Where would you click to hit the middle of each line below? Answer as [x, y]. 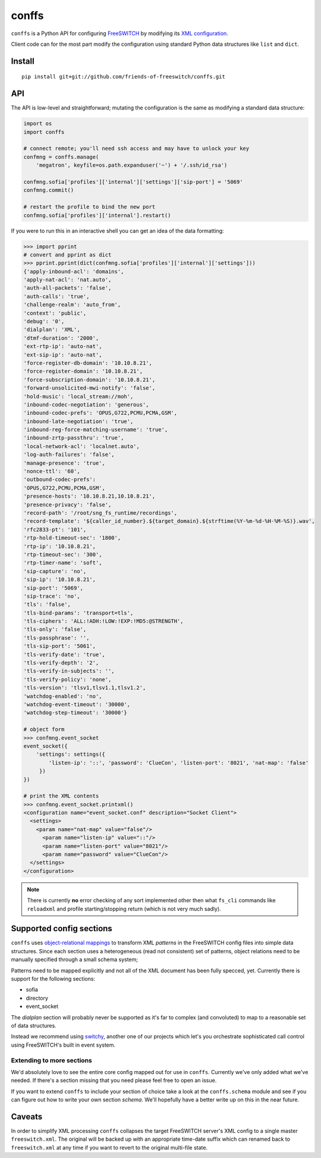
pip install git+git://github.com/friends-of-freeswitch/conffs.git [123, 77]
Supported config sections [62, 929]
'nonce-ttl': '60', [52, 471]
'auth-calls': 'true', [56, 296]
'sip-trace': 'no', [52, 596]
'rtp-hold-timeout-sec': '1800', [72, 538]
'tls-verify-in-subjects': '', [69, 671]
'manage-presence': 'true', [64, 463]
